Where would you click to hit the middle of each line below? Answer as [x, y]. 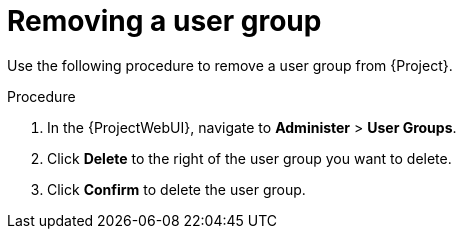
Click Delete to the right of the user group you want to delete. [249, 158]
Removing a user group [164, 21]
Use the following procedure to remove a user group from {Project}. [230, 65]
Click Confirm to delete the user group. [176, 189]
